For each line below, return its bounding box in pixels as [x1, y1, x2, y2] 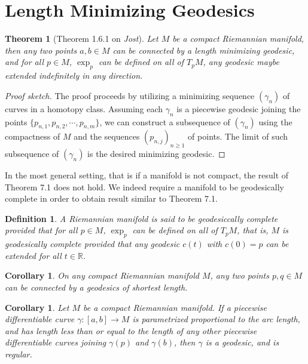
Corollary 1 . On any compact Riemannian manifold [5, 269, 199, 282]
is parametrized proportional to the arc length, [132, 313, 300, 325]
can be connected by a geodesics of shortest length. [5, 281, 188, 294]
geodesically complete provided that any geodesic [5, 237, 180, 250]
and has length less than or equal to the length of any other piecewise [5, 324, 257, 337]
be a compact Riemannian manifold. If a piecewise [83, 301, 267, 313]
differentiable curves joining [5, 336, 106, 348]
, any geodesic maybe [203, 55, 279, 68]
